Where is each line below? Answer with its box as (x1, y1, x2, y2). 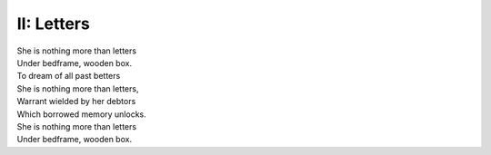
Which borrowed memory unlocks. (16, 109, 147, 120)
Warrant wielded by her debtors (16, 96, 136, 107)
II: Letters (16, 14, 90, 34)
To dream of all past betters (16, 71, 121, 82)
